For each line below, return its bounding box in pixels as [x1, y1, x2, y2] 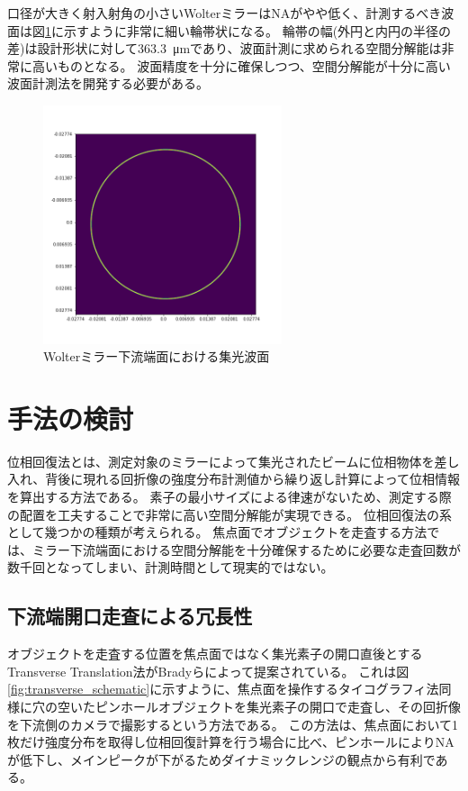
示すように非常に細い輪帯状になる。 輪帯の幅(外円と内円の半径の [63, 21, 452, 40]
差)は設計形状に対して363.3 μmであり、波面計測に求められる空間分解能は [7, 39, 442, 58]
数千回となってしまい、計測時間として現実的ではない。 [7, 558, 334, 577]
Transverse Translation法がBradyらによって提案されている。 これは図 [7, 661, 409, 680]
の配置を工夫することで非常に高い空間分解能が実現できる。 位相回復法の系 [7, 505, 452, 523]
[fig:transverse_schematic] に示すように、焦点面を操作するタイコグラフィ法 [7, 679, 439, 698]
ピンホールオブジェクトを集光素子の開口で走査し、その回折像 [94, 696, 461, 715]
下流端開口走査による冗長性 [7, 602, 253, 630]
